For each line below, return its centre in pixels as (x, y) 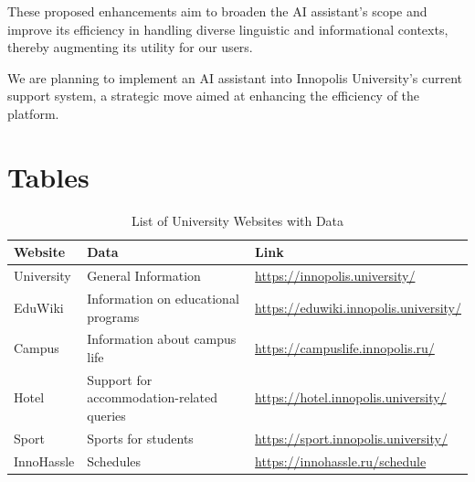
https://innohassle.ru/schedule (341, 461)
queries (106, 416)
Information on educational (163, 298)
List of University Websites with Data (237, 220)
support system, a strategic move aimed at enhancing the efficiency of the (214, 96)
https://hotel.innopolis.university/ (351, 397)
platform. (33, 113)
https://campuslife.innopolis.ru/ (345, 348)
